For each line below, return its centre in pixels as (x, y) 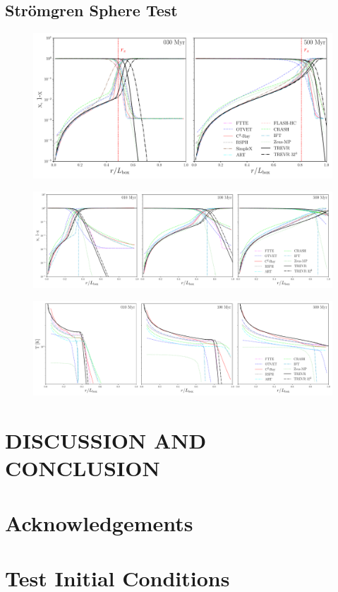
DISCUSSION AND (106, 440)
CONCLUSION (83, 467)
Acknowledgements (99, 523)
